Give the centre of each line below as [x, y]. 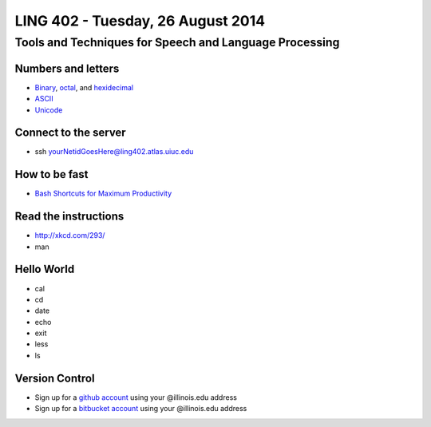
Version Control [55, 378]
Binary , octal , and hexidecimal [84, 87]
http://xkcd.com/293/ [70, 235]
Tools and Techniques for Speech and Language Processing [177, 42]
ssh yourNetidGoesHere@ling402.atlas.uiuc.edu [114, 152]
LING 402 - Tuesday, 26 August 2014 [140, 21]
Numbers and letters [67, 68]
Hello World [45, 269]
